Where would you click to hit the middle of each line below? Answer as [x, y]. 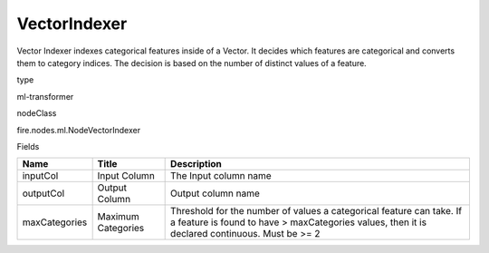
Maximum [118, 217]
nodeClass [37, 113]
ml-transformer [45, 96]
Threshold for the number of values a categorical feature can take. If [316, 211]
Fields [28, 146]
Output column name [215, 193]
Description [196, 164]
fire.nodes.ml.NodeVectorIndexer [78, 130]
